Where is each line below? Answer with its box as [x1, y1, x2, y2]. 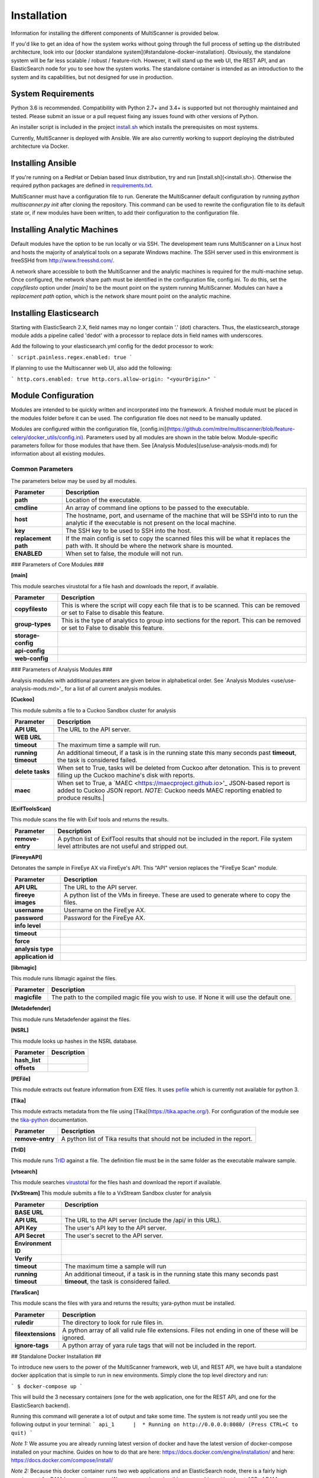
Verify [14, 1254, 32, 1262]
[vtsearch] [11, 1168, 38, 1175]
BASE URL [14, 1208, 44, 1216]
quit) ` [11, 1430, 34, 1436]
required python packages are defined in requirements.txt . [11, 182, 154, 189]
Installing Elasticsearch [11, 308, 99, 318]
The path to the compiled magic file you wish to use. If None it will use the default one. [51, 993, 292, 1001]
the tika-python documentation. [11, 1116, 88, 1123]
